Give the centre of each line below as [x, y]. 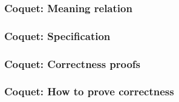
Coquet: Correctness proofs [73, 63]
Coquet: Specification [57, 36]
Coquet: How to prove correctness [89, 91]
